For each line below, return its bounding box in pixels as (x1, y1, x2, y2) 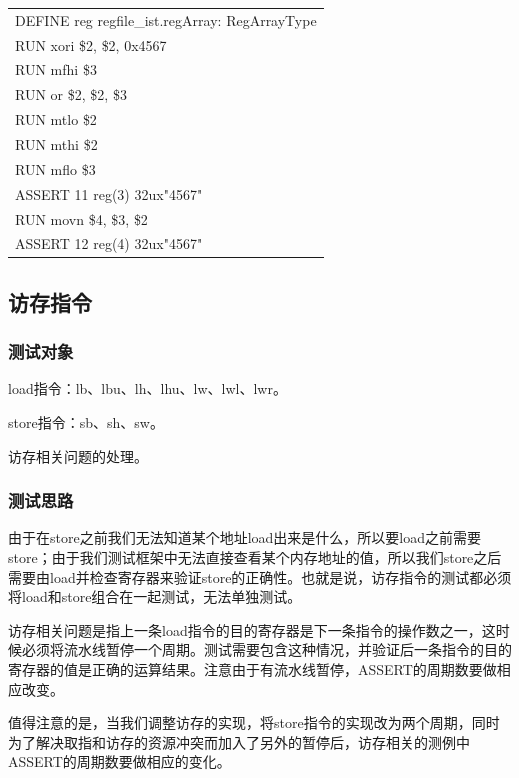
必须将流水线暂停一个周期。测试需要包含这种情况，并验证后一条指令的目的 (21, 639, 512, 660)
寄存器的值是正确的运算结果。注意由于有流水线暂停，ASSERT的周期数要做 (8, 659, 497, 679)
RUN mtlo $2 (15, 109, 97, 130)
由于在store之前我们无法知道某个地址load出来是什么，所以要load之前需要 (8, 527, 482, 548)
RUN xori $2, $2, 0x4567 (15, 34, 167, 55)
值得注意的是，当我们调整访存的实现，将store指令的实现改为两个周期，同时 (8, 712, 500, 733)
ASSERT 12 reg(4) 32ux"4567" (15, 233, 203, 254)
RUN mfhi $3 (15, 59, 97, 80)
